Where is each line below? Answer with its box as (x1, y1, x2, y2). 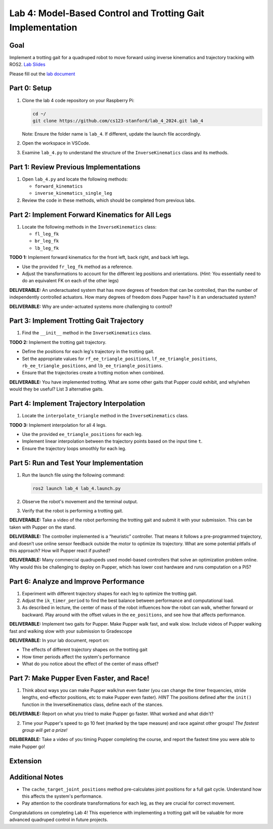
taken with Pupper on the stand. (9, 524, 76, 530)
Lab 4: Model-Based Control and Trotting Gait (9, 8, 205, 19)
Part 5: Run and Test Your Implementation (9, 458, 144, 467)
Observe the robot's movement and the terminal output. (22, 498, 139, 504)
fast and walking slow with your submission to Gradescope (9, 628, 132, 634)
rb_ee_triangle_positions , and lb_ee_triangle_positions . (22, 363, 163, 369)
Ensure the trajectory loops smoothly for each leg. (22, 445, 126, 451)
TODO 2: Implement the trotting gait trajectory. (9, 339, 107, 345)
